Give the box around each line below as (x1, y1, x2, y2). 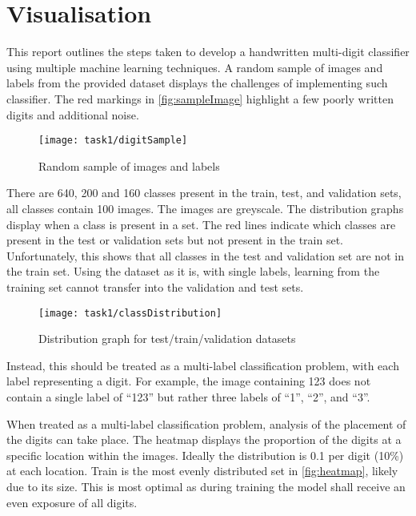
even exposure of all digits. (6, 494, 138, 510)
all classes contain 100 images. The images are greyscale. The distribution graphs (6, 200, 404, 216)
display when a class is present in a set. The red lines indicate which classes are (6, 216, 396, 232)
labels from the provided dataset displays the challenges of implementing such (6, 75, 388, 91)
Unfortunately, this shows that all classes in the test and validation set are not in (6, 247, 404, 264)
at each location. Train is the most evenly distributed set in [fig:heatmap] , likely (6, 462, 398, 479)
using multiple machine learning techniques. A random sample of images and (6, 58, 383, 75)
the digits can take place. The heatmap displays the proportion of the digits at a (6, 431, 402, 448)
